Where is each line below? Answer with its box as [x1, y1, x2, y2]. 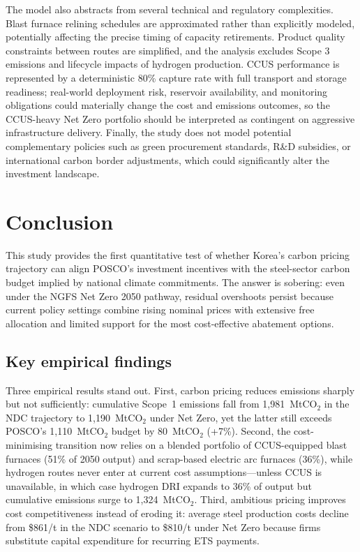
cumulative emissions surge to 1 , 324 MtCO [6, 492, 190, 507]
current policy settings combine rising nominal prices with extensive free [6, 302, 315, 317]
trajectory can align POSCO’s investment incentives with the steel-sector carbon [6, 261, 350, 276]
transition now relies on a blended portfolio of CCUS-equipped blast [55, 437, 347, 452]
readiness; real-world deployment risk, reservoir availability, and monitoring [6, 84, 328, 98]
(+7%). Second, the [207, 424, 291, 438]
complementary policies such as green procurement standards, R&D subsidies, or [6, 138, 351, 153]
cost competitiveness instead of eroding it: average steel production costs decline [6, 505, 349, 520]
